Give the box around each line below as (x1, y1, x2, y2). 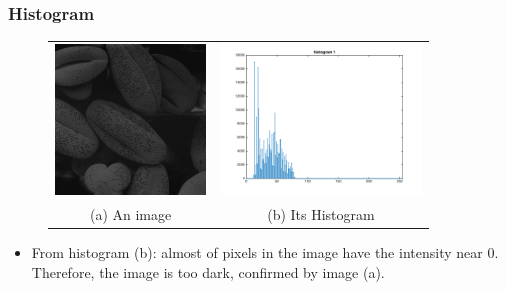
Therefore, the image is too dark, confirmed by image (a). (31, 261, 385, 282)
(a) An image (89, 203, 172, 224)
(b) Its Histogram (267, 203, 375, 224)
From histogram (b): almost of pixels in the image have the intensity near (31, 242, 483, 263)
